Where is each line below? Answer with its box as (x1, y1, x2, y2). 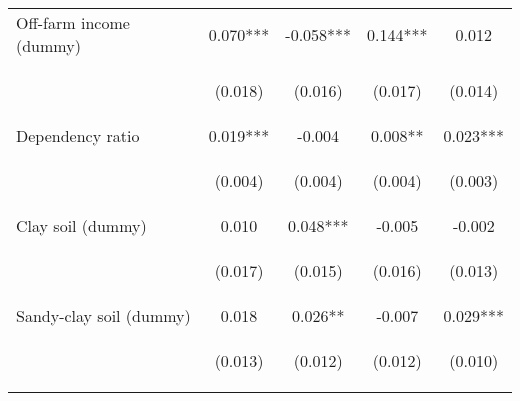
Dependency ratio (16, 124, 140, 147)
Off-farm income (16, 11, 130, 34)
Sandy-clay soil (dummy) (16, 304, 191, 327)
